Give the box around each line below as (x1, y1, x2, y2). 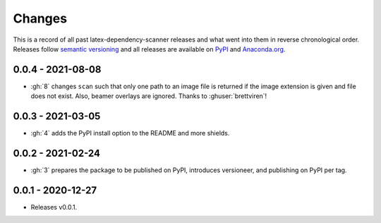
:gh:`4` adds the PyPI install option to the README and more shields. (30, 129, 230, 138)
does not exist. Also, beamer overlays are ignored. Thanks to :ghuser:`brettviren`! (30, 92, 267, 100)
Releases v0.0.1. (30, 203, 78, 211)
